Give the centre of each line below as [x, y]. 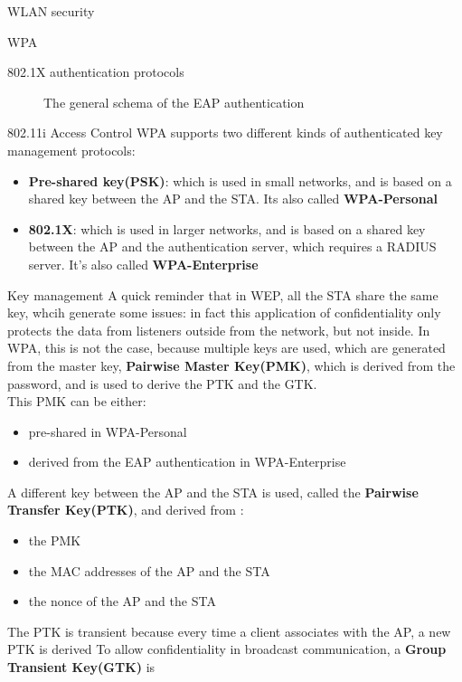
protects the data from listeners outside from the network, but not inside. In [219, 330]
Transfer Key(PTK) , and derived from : [126, 510]
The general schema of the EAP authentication [174, 102]
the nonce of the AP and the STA [122, 601]
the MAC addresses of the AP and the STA [149, 570]
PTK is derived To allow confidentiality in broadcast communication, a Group [227, 649]
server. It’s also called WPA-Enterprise [143, 264]
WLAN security [51, 11]
